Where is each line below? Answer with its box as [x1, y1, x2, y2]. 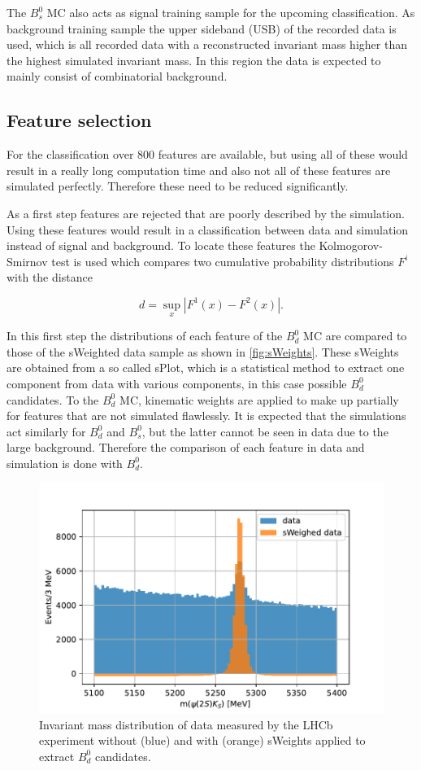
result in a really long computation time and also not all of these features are [7, 161, 391, 178]
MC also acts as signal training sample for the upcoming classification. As [46, 4, 415, 20]
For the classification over [7, 146, 134, 163]
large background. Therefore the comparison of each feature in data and [7, 439, 365, 456]
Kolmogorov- [319, 237, 383, 254]
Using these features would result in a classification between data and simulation [7, 221, 409, 238]
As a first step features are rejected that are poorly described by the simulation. [7, 204, 405, 221]
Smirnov [7, 252, 48, 269]
